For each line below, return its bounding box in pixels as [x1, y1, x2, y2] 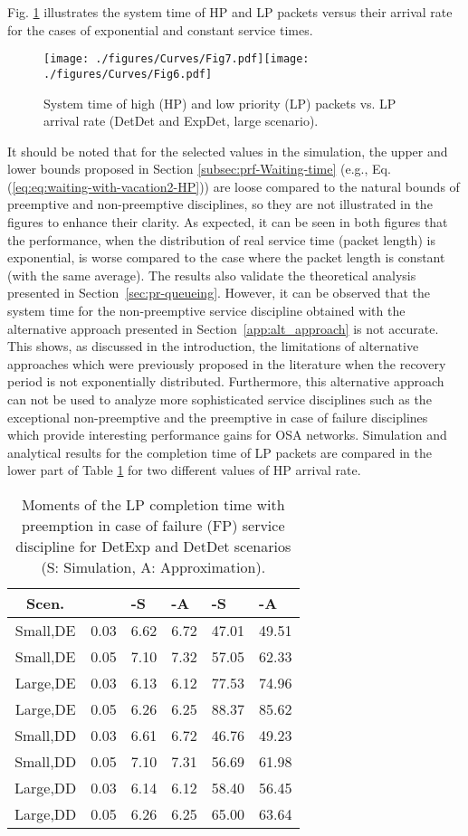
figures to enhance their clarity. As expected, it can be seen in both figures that [7, 213, 448, 232]
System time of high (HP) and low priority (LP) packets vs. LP [43, 93, 396, 112]
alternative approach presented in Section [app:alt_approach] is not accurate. [7, 318, 439, 337]
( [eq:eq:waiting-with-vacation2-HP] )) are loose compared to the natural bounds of [7, 176, 460, 195]
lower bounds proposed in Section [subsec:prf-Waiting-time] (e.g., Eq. [7, 159, 391, 178]
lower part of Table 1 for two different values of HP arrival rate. [7, 461, 361, 480]
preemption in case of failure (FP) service [22, 514, 285, 536]
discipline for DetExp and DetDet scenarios [15, 535, 291, 556]
